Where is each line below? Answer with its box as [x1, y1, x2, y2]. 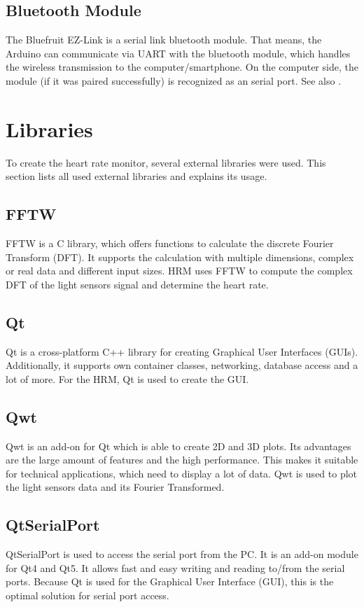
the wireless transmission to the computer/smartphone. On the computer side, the [6, 60, 358, 74]
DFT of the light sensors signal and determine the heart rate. [6, 277, 269, 291]
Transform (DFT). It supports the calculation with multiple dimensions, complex [6, 249, 354, 264]
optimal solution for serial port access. [6, 588, 169, 603]
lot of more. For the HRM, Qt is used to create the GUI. [6, 371, 249, 386]
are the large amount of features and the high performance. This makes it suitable [6, 452, 358, 467]
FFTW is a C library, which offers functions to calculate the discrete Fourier [6, 236, 334, 251]
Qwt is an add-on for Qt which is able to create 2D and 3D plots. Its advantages [6, 438, 351, 453]
